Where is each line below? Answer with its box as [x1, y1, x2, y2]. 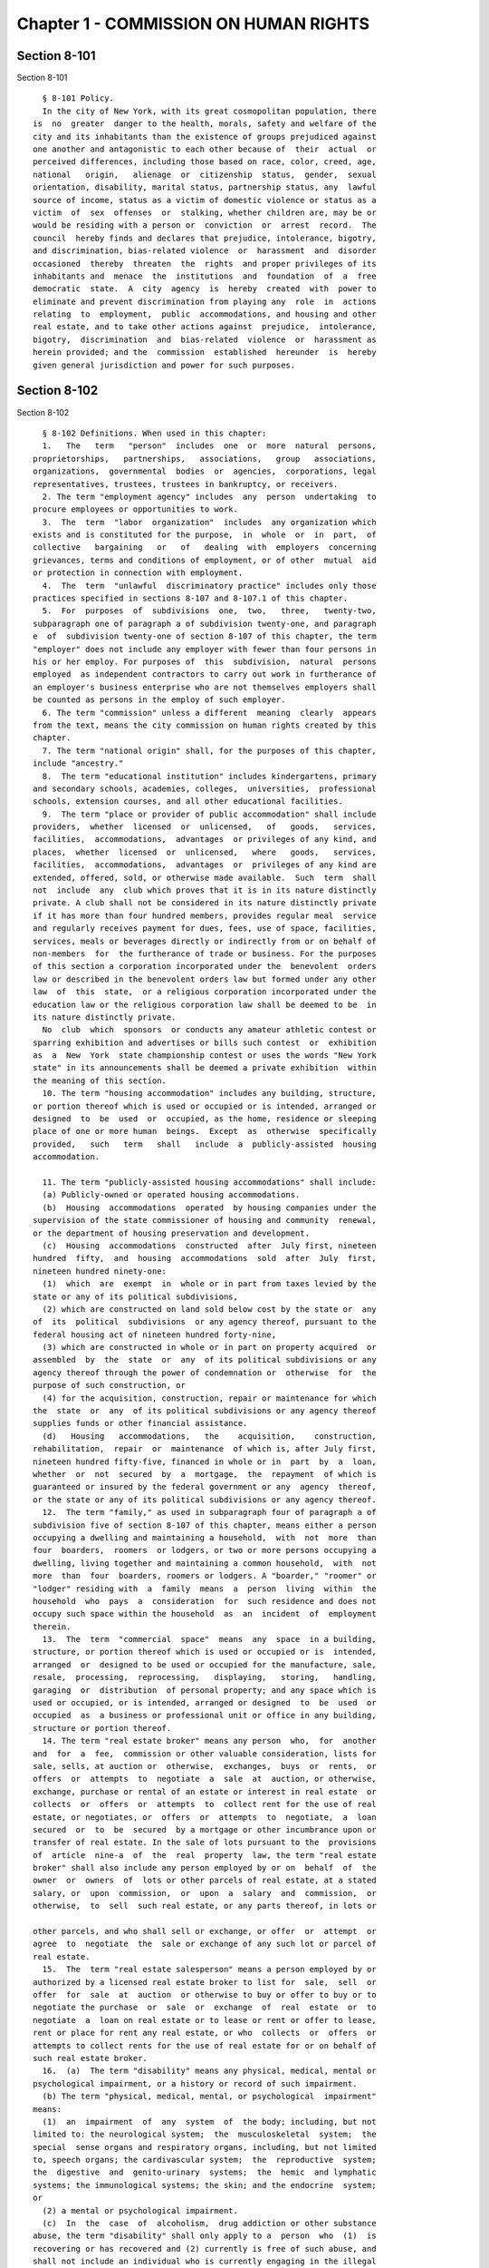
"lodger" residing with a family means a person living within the [33, 1583, 377, 1594]
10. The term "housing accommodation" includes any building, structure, [42, 1089, 377, 1099]
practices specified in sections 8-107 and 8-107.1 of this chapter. [33, 593, 349, 603]
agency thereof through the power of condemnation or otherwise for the [33, 1367, 377, 1378]
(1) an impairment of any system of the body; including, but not [42, 2116, 377, 2126]
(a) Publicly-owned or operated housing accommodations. [42, 1189, 301, 1200]
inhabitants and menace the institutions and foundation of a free [33, 270, 377, 281]
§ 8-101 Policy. [42, 93, 115, 103]
